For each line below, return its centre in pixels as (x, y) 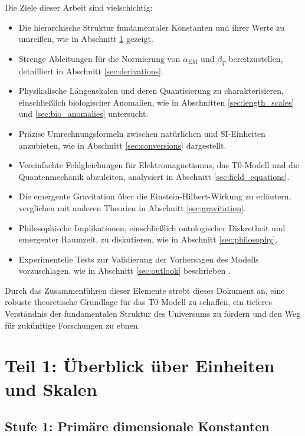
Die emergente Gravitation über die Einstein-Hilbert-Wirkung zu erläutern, (155, 196)
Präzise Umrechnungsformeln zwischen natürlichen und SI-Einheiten (142, 133)
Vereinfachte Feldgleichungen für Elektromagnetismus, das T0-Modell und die (159, 165)
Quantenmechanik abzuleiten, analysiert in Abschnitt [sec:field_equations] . (154, 176)
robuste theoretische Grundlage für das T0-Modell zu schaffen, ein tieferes (138, 302)
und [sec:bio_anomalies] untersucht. (83, 114)
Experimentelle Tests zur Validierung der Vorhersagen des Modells (139, 259)
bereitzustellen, (256, 58)
